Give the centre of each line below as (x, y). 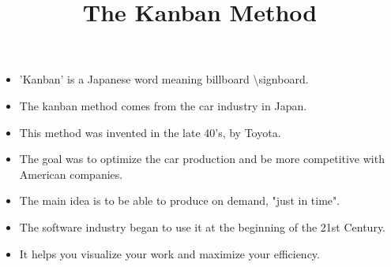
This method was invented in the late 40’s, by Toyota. (150, 132)
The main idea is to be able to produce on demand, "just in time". (180, 200)
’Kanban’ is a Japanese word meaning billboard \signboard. (164, 79)
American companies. (71, 174)
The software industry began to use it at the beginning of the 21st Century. (203, 226)
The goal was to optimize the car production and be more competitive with (202, 159)
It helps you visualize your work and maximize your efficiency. (169, 253)
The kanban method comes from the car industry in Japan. (163, 105)
